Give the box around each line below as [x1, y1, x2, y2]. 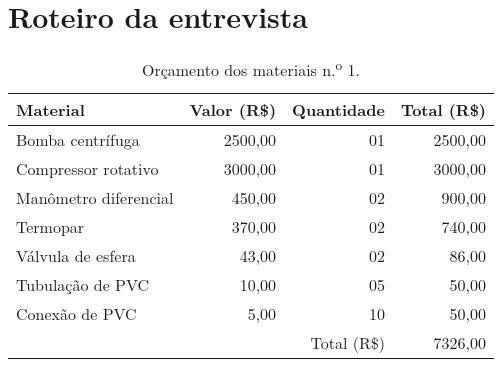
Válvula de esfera [16, 244, 136, 268]
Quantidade [292, 98, 385, 122]
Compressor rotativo [16, 157, 159, 181]
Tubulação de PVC [16, 273, 150, 297]
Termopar [16, 215, 85, 239]
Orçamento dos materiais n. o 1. [141, 55, 361, 82]
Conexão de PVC [16, 302, 137, 326]
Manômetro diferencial [16, 186, 174, 210]
